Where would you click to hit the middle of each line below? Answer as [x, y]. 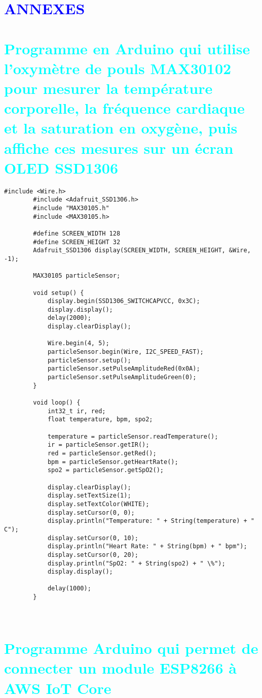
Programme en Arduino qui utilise [127, 48]
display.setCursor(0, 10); [93, 538]
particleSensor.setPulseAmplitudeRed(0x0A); [124, 369]
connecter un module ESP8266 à [120, 668]
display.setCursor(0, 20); [93, 555]
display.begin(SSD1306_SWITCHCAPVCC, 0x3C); [124, 301]
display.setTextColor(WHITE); [98, 504]
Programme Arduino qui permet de [131, 648]
